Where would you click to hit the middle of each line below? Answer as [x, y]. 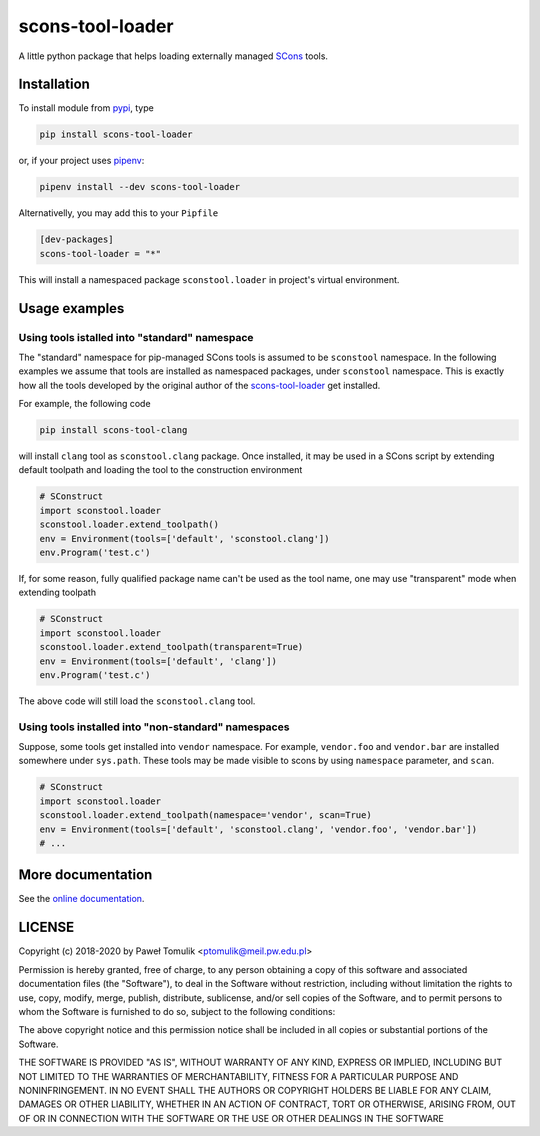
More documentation [85, 875]
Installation [54, 84]
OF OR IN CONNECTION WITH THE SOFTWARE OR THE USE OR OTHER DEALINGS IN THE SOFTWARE [231, 1118]
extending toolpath [57, 592]
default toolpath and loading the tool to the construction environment [160, 470]
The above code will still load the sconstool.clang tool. [137, 701]
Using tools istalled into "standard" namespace [136, 337]
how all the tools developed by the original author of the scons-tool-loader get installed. [199, 385]
